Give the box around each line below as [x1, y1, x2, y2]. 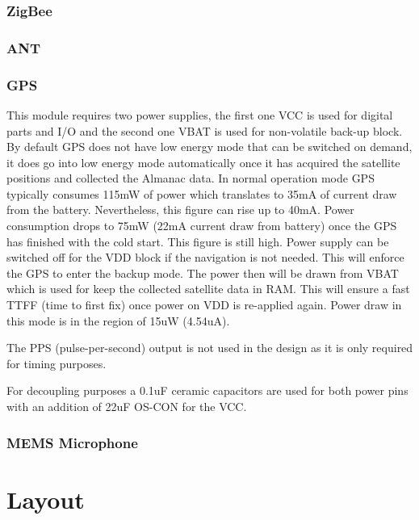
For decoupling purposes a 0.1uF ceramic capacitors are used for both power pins [6, 382, 409, 399]
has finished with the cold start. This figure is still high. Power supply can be [6, 233, 389, 250]
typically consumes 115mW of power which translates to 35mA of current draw [6, 185, 397, 202]
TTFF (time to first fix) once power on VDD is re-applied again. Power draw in [6, 296, 402, 313]
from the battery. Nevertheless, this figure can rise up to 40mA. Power [6, 201, 354, 218]
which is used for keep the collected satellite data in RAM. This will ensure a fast [6, 280, 410, 297]
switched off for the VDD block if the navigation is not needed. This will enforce [6, 249, 404, 266]
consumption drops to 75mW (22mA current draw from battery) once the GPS [6, 217, 397, 234]
